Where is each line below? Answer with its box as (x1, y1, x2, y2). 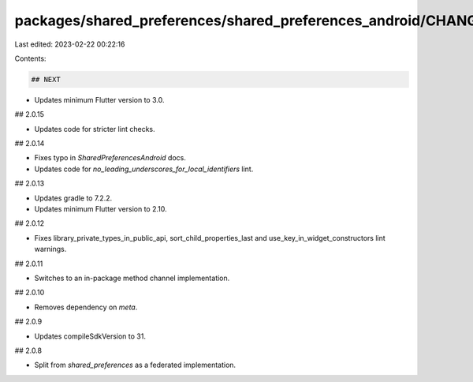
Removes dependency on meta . (34, 302, 138, 312)
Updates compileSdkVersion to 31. (34, 331, 146, 341)
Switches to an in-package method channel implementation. (34, 273, 230, 283)
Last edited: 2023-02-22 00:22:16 (14, 39, 125, 49)
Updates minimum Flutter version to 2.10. (34, 204, 167, 214)
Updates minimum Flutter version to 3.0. (34, 95, 165, 104)
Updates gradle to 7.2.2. (34, 193, 113, 203)
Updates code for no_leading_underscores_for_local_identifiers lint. (34, 164, 254, 174)
